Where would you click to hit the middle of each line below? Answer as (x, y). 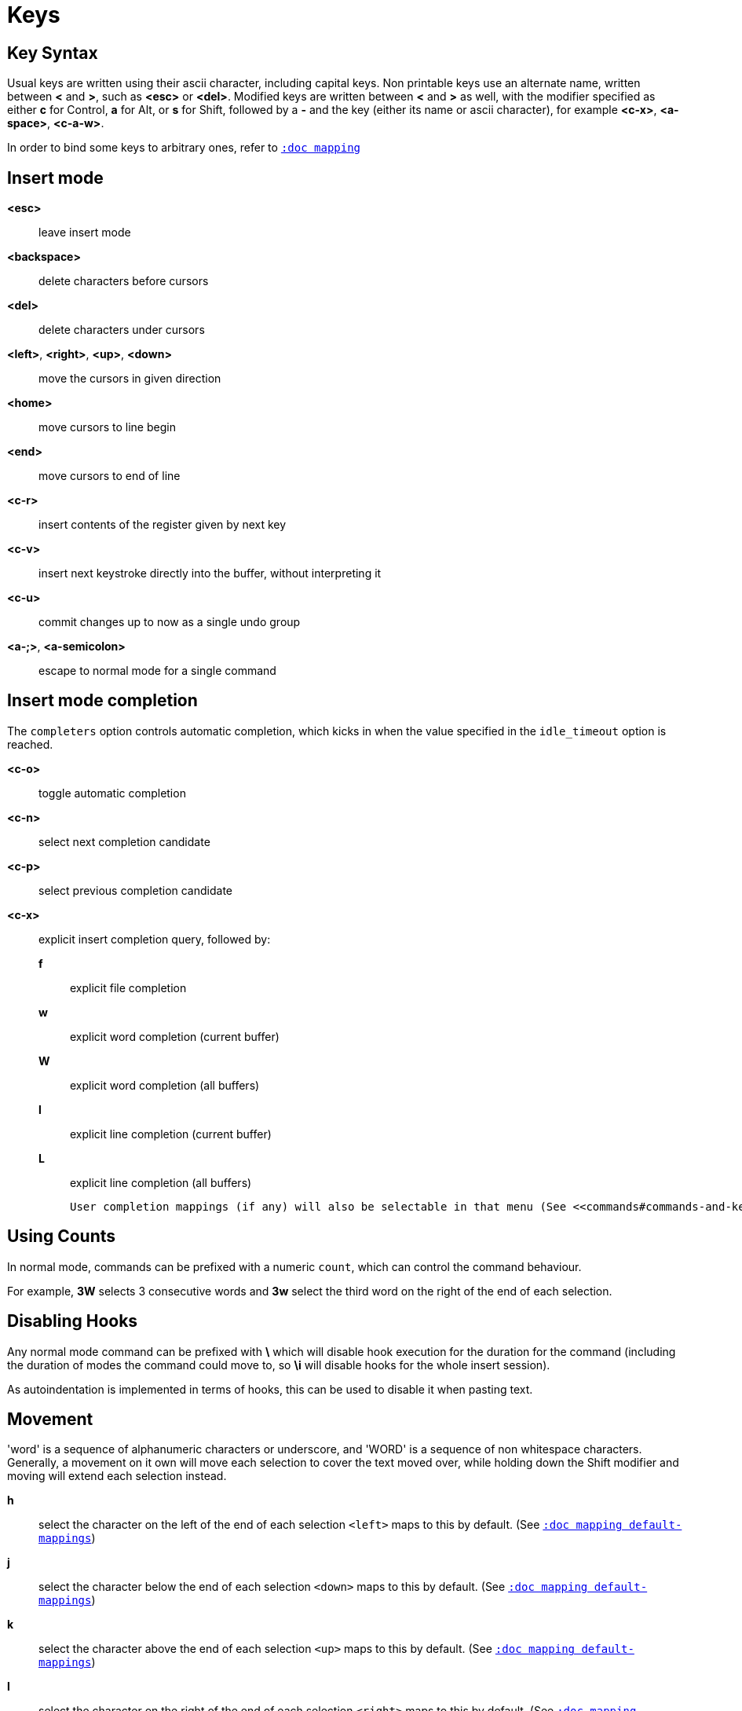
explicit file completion (128, 987)
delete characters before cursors (124, 281)
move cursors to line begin (107, 427)
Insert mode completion (102, 701)
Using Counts (61, 1237)
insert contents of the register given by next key (163, 525)
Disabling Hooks (73, 1321)
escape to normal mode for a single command (157, 671)
